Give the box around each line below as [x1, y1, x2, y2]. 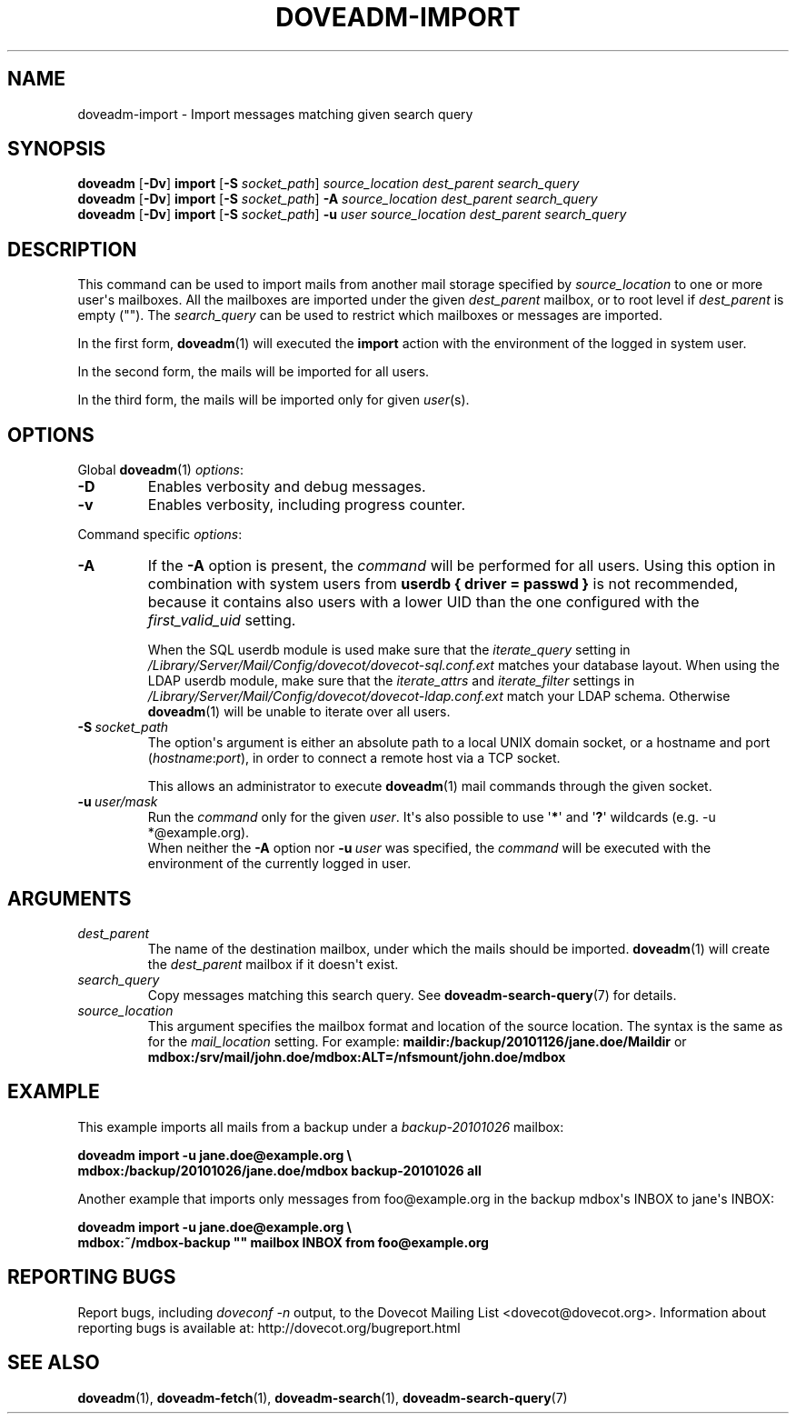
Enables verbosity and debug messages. [147, 477, 426, 496]
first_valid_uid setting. [147, 611, 296, 630]
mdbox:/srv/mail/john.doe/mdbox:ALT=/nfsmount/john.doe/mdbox [147, 1048, 566, 1065]
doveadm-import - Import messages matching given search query [77, 105, 473, 122]
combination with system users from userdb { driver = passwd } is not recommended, [147, 575, 739, 594]
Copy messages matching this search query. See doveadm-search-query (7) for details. [147, 986, 677, 1003]
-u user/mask [77, 794, 158, 810]
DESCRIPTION [7, 237, 137, 261]
